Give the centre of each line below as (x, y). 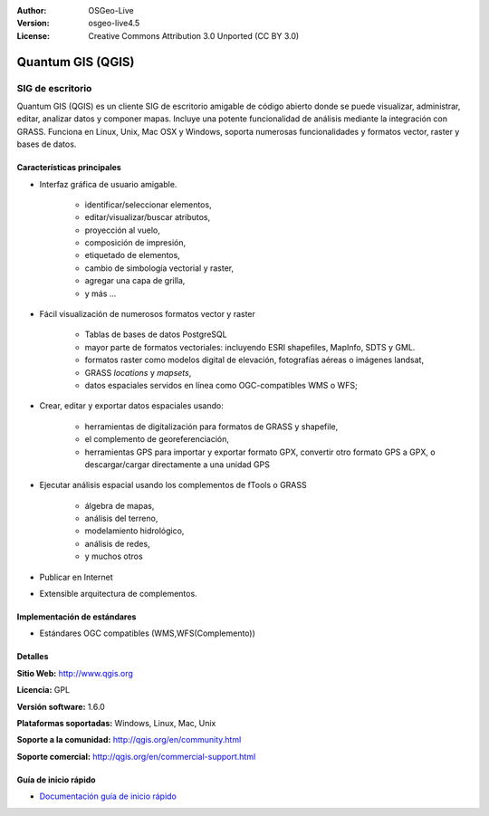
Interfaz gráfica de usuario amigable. (108, 184)
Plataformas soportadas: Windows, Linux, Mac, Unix (116, 723)
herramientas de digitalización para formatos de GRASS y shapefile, (211, 427)
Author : (32, 10)
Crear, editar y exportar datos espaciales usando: (131, 406)
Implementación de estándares (77, 617)
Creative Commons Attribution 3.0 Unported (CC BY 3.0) (194, 35)
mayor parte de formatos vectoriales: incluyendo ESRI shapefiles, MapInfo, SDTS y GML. (250, 347)
